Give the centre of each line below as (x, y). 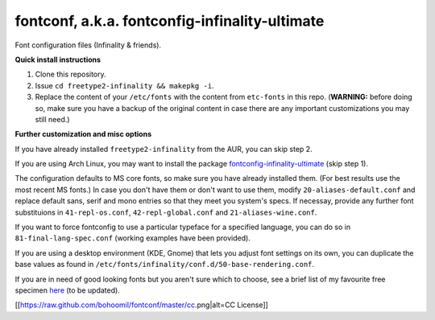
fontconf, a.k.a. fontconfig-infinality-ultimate (170, 21)
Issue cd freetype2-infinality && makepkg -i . (124, 85)
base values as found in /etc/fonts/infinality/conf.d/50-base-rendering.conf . (164, 265)
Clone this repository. (70, 74)
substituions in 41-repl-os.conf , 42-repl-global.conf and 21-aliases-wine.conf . (166, 212)
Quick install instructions (58, 59)
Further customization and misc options (83, 134)
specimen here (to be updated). (67, 290)
